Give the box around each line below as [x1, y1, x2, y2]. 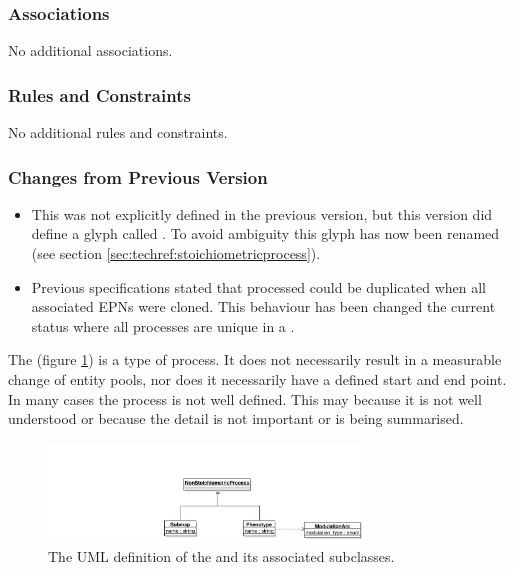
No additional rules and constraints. [8, 122, 228, 143]
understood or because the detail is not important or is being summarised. [8, 408, 464, 429]
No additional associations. [8, 40, 173, 61]
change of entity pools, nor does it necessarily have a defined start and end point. [8, 369, 507, 389]
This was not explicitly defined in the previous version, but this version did [31, 203, 493, 224]
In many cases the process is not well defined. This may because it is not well [8, 388, 482, 409]
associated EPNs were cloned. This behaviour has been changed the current [31, 296, 496, 317]
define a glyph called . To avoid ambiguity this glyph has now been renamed [31, 223, 500, 244]
